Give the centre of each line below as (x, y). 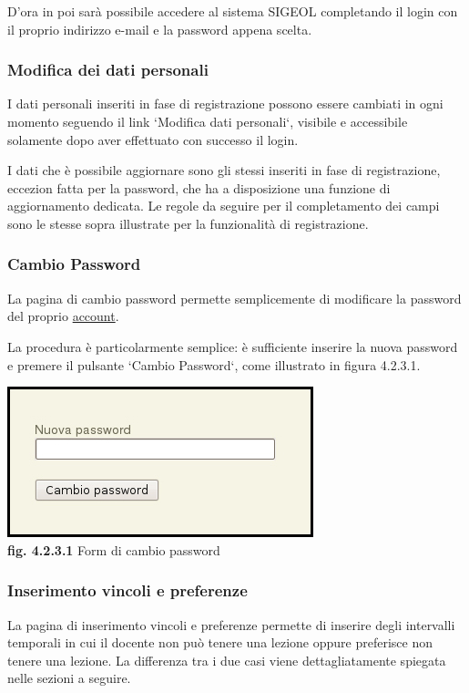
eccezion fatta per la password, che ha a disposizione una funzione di (199, 187)
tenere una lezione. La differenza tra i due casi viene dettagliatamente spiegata (227, 660)
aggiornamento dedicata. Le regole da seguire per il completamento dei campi (224, 206)
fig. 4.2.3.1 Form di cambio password (114, 549)
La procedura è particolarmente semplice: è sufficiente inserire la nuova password (233, 346)
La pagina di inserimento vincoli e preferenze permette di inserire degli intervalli (231, 624)
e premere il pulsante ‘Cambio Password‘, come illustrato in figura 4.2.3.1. (214, 364)
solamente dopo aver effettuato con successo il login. (153, 139)
